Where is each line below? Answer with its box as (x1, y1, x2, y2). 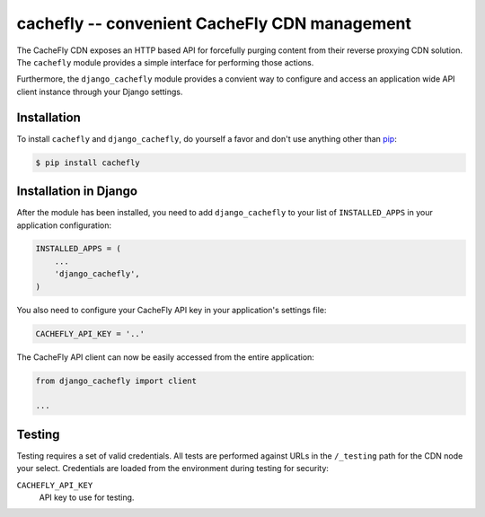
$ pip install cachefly (35, 157, 141, 168)
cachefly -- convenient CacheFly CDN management (16, 13, 412, 33)
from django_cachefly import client (35, 375, 198, 386)
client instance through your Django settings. (16, 86, 183, 97)
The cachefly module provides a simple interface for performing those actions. (16, 57, 314, 67)
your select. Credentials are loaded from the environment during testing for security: (16, 463, 330, 474)
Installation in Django (16, 184, 138, 199)
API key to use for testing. (39, 492, 135, 503)
